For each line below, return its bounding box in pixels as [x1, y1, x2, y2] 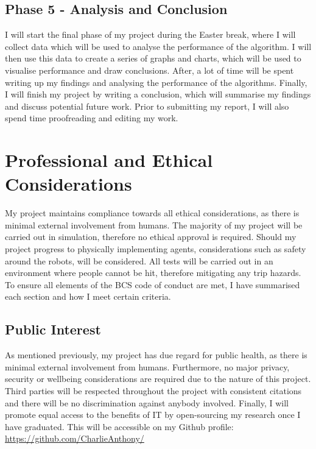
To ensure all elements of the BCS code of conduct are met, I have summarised [5, 278, 300, 291]
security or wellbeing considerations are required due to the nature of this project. [5, 372, 311, 385]
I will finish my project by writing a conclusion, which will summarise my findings [5, 88, 311, 101]
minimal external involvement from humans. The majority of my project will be [5, 218, 303, 231]
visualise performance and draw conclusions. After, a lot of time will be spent [5, 63, 294, 76]
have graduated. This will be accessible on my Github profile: [5, 420, 234, 433]
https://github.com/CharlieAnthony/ [5, 432, 144, 445]
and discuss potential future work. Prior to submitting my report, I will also [5, 99, 289, 112]
